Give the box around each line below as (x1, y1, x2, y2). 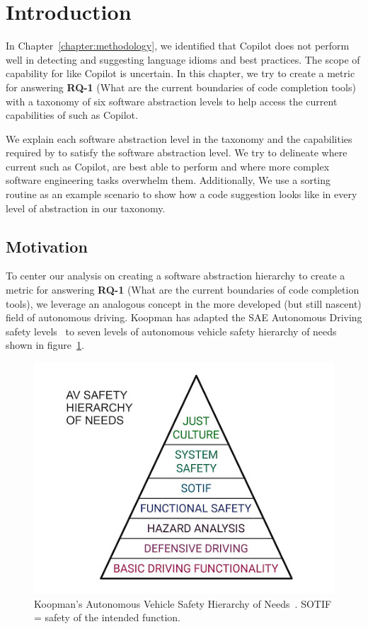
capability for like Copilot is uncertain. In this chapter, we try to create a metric (6, 66, 355, 81)
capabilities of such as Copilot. (6, 108, 138, 122)
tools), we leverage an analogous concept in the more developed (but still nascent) (6, 296, 362, 311)
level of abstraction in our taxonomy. (6, 200, 166, 215)
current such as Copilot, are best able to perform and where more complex (6, 158, 330, 173)
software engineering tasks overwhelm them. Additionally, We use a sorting (6, 173, 331, 187)
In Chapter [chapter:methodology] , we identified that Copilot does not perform (6, 38, 350, 53)
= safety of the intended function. (34, 610, 180, 625)
